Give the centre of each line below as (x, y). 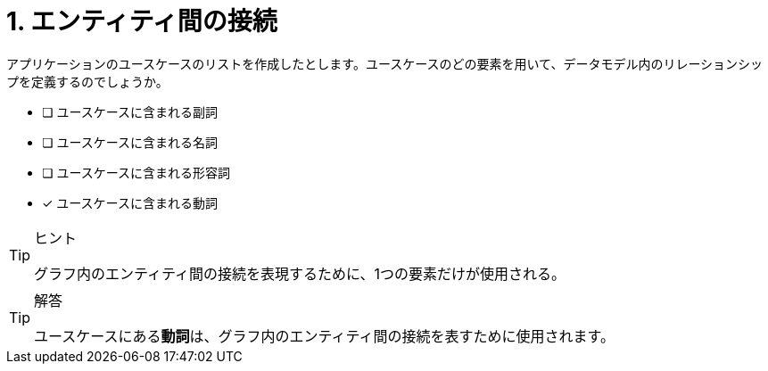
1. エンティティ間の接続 (142, 21)
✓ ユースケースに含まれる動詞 (130, 202)
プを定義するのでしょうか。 (87, 81)
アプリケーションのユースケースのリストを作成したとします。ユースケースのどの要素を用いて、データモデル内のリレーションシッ (385, 63)
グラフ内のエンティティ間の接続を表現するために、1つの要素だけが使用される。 (300, 273)
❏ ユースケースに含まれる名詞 (130, 142)
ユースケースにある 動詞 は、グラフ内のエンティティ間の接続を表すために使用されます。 (324, 336)
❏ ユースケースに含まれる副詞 (130, 111)
